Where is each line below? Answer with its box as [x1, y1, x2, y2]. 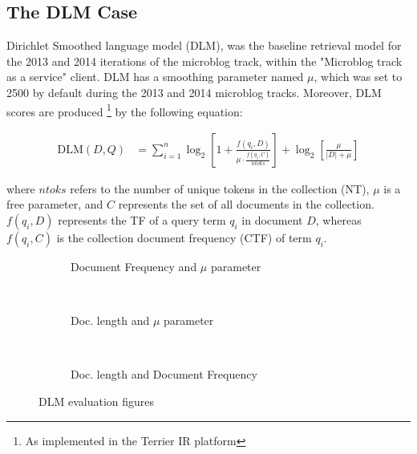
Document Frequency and [71, 258, 197, 275]
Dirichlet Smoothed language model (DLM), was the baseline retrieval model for [6, 37, 402, 54]
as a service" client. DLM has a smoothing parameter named [6, 68, 304, 85]
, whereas [315, 212, 362, 229]
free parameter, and [6, 196, 103, 213]
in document [241, 212, 303, 229]
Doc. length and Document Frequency [71, 366, 257, 383]
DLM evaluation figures [38, 393, 155, 410]
